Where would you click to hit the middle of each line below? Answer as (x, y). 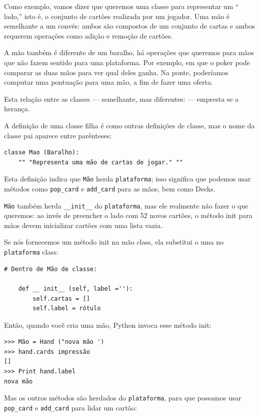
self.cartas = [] (61, 298)
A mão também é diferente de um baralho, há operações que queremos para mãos (129, 52)
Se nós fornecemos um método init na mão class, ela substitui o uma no (114, 242)
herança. (17, 109)
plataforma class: (31, 252)
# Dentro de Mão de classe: (51, 269)
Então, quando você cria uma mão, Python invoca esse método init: (108, 325)
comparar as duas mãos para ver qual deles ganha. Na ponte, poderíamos (116, 72)
